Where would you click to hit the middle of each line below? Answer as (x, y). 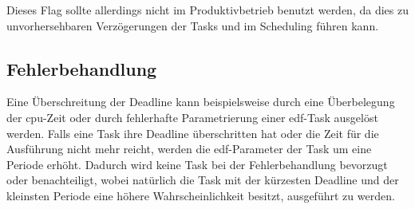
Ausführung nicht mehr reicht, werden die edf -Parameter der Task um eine (189, 149)
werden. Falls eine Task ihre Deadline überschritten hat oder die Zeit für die (193, 133)
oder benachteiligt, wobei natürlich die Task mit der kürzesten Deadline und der (203, 180)
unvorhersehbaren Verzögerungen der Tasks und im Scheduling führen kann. (193, 25)
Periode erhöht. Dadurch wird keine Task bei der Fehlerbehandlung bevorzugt (197, 164)
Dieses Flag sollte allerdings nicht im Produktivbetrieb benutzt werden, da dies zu (207, 10)
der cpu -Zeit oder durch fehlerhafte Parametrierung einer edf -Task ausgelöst (192, 117)
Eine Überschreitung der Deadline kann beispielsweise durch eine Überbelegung (201, 102)
